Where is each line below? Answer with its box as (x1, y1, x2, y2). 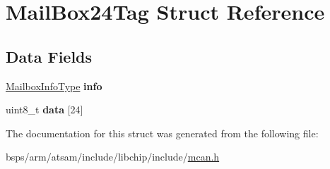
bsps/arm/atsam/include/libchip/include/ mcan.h (6, 149, 220, 164)
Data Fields (6, 45, 93, 67)
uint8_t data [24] (6, 102, 83, 117)
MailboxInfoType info (6, 78, 102, 93)
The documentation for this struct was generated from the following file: (6, 125, 319, 140)
